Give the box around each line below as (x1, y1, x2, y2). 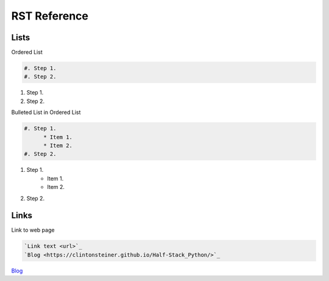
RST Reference (11, 9, 88, 23)
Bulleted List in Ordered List (11, 108, 81, 116)
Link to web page (11, 226, 55, 234)
